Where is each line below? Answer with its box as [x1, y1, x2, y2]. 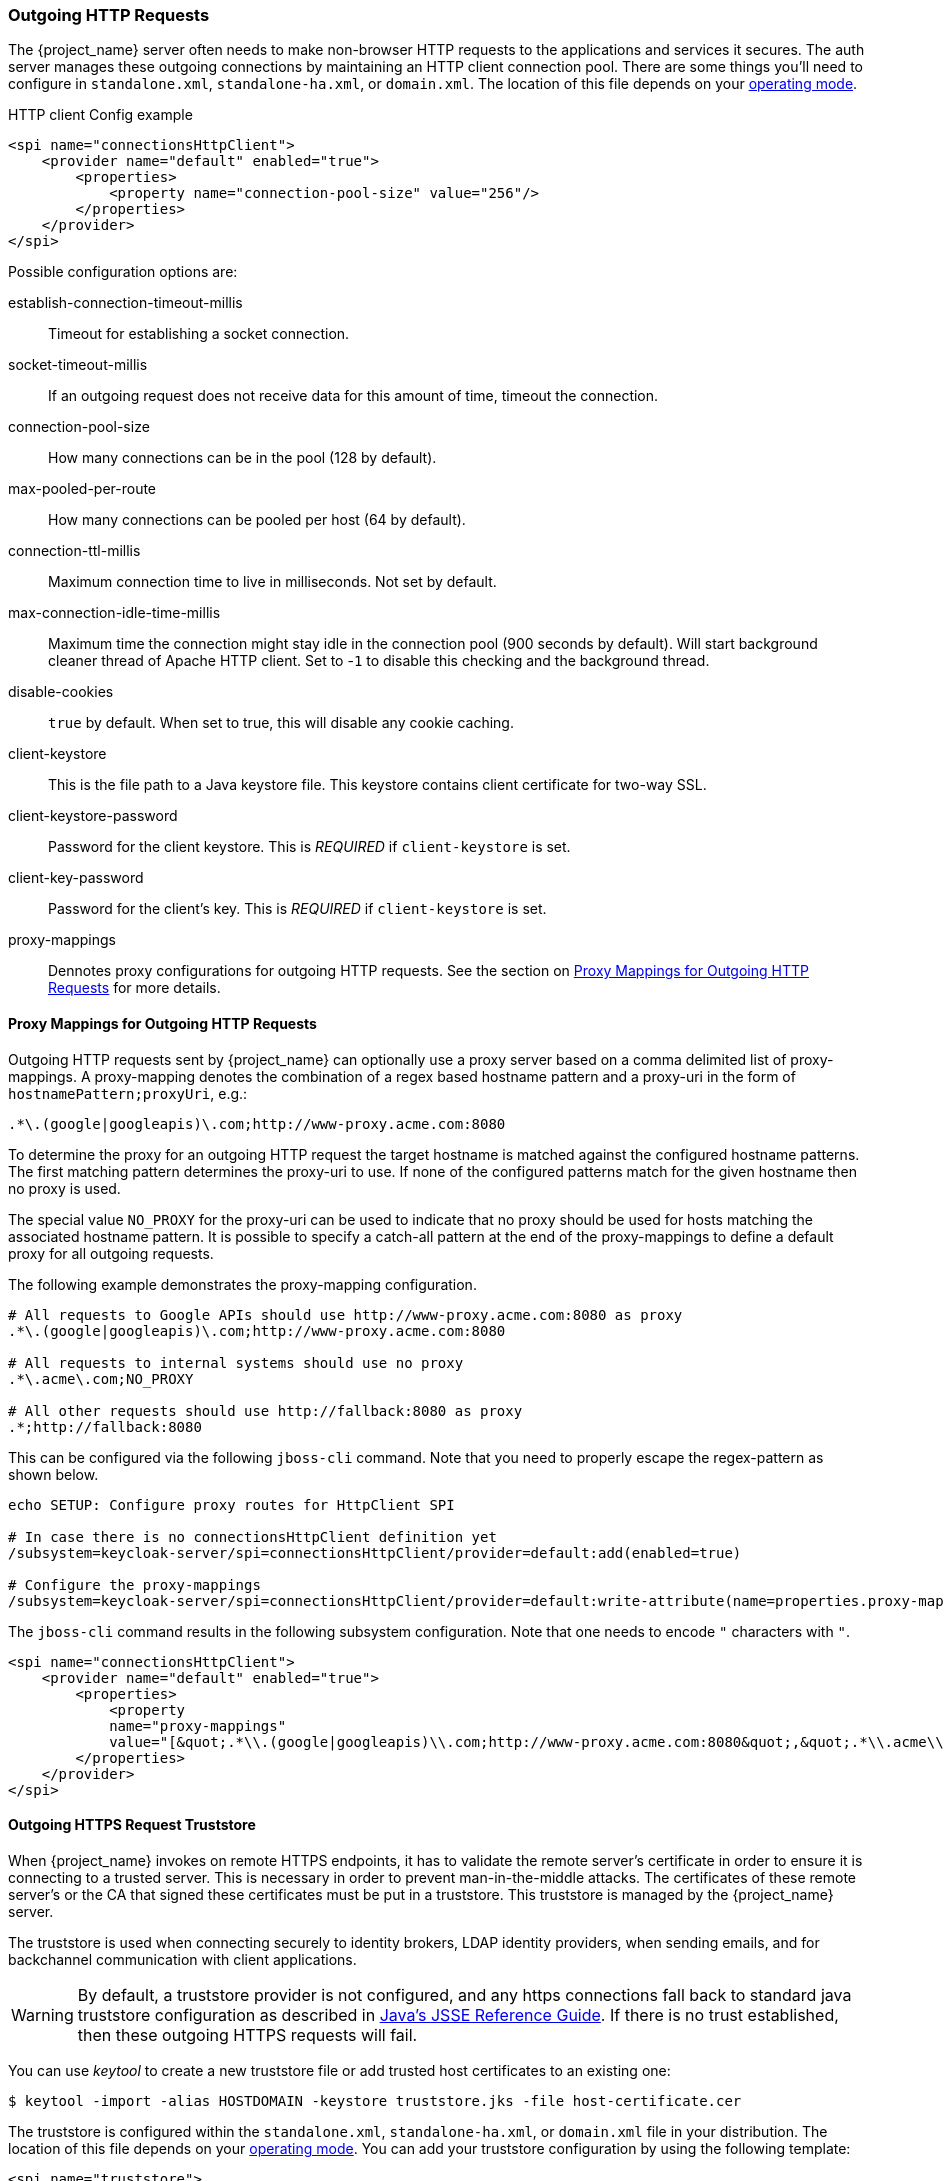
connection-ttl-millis [8, 542, 141, 560]
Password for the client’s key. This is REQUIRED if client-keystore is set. [48, 900, 547, 918]
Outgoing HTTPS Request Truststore [8, 1816, 256, 1834]
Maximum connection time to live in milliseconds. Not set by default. [48, 573, 497, 591]
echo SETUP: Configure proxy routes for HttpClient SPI [8, 1496, 455, 1513]
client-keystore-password [8, 807, 178, 825]
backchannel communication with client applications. [8, 1950, 357, 1968]
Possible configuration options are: [8, 263, 238, 281]
